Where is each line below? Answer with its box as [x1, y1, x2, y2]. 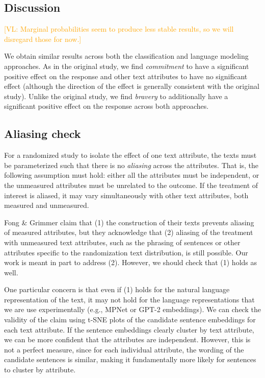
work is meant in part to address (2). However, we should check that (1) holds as [4, 257, 257, 268]
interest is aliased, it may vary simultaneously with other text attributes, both [4, 190, 249, 200]
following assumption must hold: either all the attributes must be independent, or [4, 170, 259, 180]
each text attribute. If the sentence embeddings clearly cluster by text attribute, [4, 324, 254, 335]
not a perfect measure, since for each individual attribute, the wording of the [4, 344, 244, 355]
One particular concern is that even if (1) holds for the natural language [4, 284, 230, 295]
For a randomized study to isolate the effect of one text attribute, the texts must [4, 150, 257, 160]
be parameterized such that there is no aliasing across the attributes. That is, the [4, 159, 259, 170]
